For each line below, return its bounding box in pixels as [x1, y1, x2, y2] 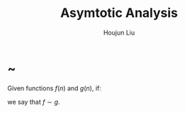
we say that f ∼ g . [7, 97, 60, 106]
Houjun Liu [103, 28, 135, 37]
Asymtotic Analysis [60, 5, 179, 21]
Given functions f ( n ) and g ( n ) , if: [7, 83, 101, 93]
